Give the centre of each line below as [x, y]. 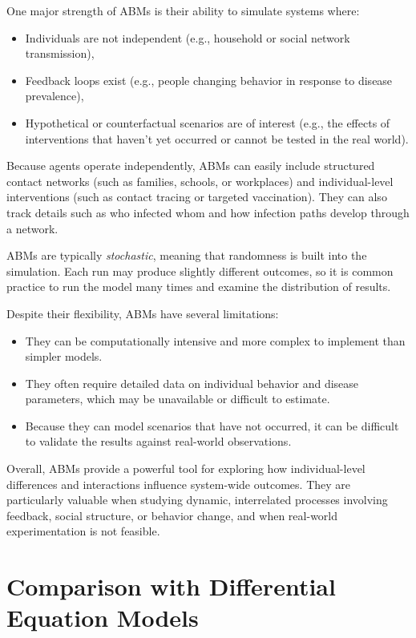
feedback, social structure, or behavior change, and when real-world [172, 515]
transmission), [60, 53]
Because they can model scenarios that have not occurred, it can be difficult [212, 425]
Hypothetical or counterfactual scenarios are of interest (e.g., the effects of [208, 122]
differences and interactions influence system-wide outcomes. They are [179, 484]
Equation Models [103, 618]
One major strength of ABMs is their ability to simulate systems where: [183, 10]
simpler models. [64, 356]
